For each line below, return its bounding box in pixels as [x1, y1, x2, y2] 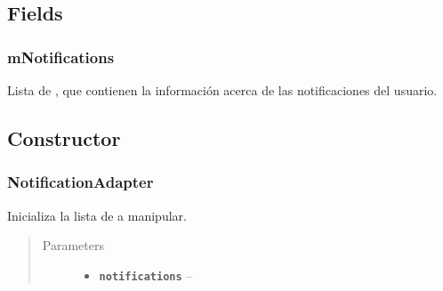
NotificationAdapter [7, 171, 154, 193]
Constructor [7, 124, 121, 151]
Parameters [42, 236, 104, 255]
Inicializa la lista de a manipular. [7, 206, 187, 224]
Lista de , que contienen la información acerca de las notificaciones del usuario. [7, 81, 438, 99]
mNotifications [7, 45, 115, 68]
